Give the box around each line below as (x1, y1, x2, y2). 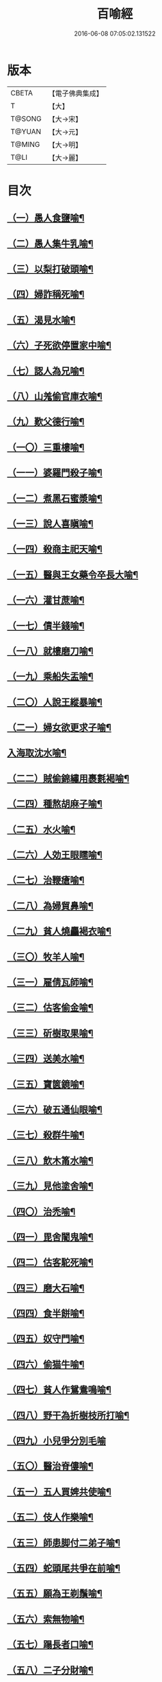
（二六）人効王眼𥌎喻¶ (7, 849, 103, 861)
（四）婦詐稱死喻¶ (7, 289, 85, 301)
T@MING (10, 139, 40, 149)
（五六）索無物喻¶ (7, 1613, 85, 1625)
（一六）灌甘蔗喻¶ (7, 594, 85, 606)
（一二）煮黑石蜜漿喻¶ (7, 492, 103, 504)
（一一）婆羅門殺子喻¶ (7, 467, 103, 479)
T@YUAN (10, 126, 42, 136)
